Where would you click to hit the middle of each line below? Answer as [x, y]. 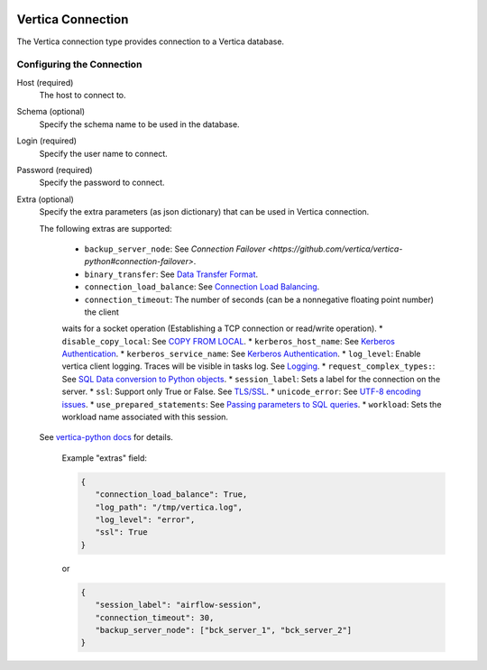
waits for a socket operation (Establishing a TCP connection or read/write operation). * [222, 328]
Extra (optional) [45, 199]
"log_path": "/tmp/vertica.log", [169, 507]
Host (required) [45, 82]
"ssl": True [121, 532]
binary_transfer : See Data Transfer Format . [171, 274]
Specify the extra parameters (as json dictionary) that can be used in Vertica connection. [204, 212]
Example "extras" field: [105, 458]
